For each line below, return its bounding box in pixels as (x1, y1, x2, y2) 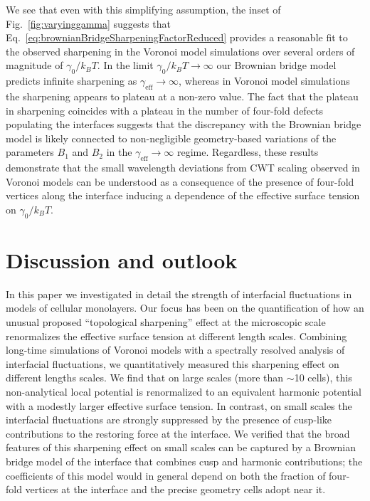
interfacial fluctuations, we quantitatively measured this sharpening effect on (6, 356, 339, 371)
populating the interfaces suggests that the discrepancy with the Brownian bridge (6, 117, 361, 132)
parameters (6, 144, 54, 159)
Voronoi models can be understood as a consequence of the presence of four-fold (6, 174, 354, 189)
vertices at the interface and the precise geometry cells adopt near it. (25, 482, 326, 497)
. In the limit (97, 58, 154, 73)
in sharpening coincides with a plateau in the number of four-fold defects (6, 102, 324, 117)
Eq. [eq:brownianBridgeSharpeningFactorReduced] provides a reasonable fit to (6, 30, 348, 45)
